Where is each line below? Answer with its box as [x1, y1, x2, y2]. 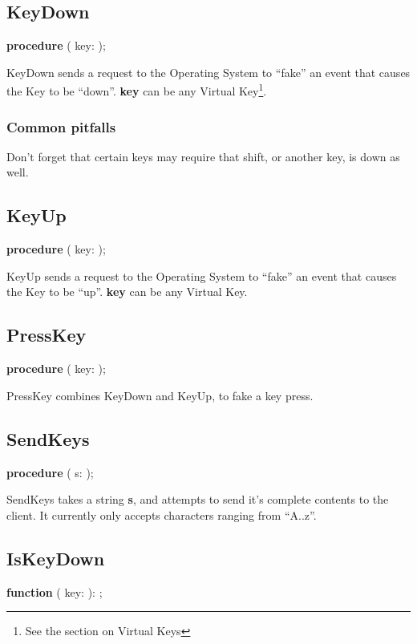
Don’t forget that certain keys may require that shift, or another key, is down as [6, 148, 400, 164]
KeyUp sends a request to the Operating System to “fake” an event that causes [6, 267, 397, 284]
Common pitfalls [6, 116, 116, 136]
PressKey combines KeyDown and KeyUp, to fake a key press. [6, 387, 314, 403]
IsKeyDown [6, 545, 105, 570]
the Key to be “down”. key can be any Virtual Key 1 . [6, 80, 267, 99]
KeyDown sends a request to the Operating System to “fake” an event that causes [6, 63, 411, 80]
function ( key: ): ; [6, 583, 103, 600]
